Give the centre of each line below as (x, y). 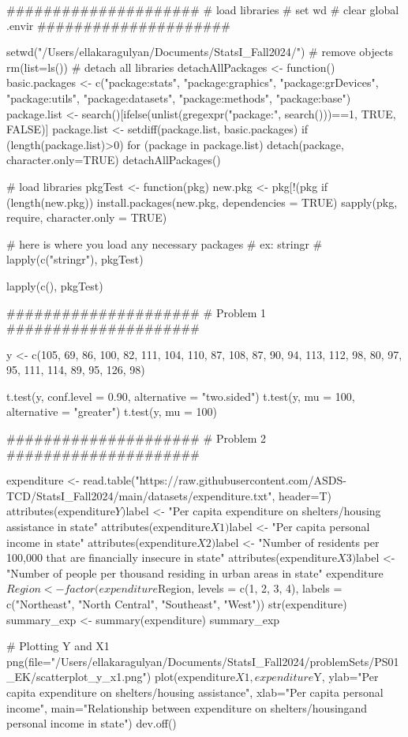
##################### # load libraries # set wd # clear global (203, 9)
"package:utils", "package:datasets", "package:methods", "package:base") (179, 97)
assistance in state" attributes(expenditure (109, 527)
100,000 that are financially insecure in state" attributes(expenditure (172, 557)
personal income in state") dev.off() (92, 723)
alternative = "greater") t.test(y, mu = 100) (112, 412)
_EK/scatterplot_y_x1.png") (79, 677)
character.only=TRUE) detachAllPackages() (114, 160)
